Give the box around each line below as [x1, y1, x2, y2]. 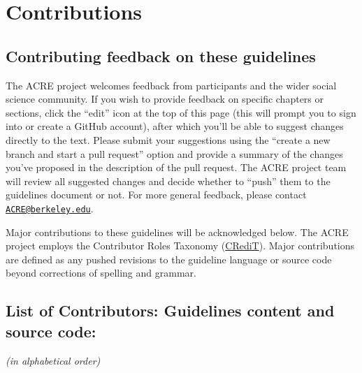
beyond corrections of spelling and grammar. [6, 265, 196, 280]
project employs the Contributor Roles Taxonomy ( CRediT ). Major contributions [6, 238, 355, 253]
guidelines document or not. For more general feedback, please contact [6, 187, 307, 202]
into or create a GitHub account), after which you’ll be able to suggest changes [6, 119, 344, 133]
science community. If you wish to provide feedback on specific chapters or [6, 92, 324, 106]
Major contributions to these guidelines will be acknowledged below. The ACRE [6, 224, 349, 239]
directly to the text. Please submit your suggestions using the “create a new [6, 132, 331, 147]
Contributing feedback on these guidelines [6, 45, 316, 66]
